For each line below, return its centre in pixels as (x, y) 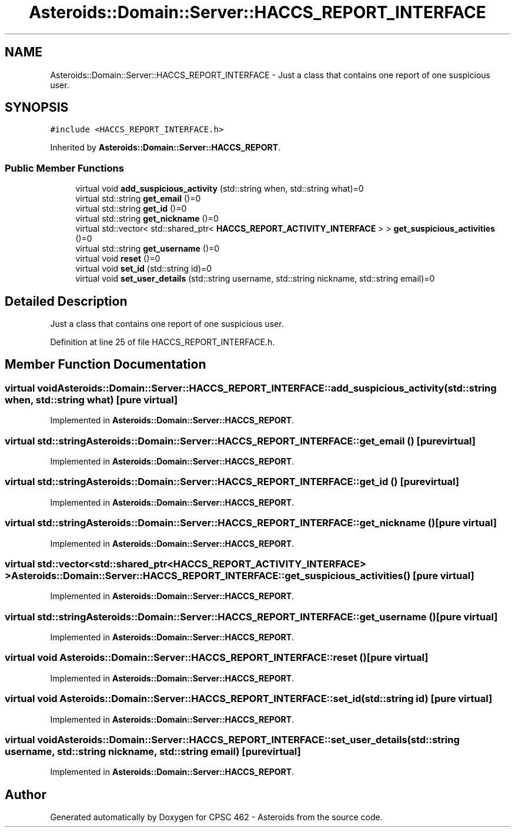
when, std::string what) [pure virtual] (91, 400)
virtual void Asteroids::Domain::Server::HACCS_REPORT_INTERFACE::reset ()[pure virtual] (217, 658)
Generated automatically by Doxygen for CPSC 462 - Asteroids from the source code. (216, 817)
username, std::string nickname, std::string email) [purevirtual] (153, 751)
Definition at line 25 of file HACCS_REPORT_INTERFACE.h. (163, 342)
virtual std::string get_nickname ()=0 (147, 219)
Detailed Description (66, 301)
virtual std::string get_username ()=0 (148, 249)
